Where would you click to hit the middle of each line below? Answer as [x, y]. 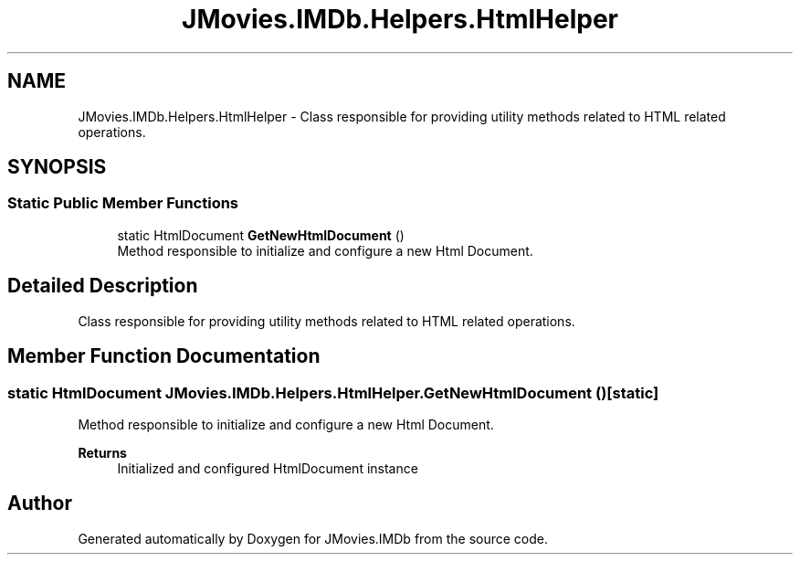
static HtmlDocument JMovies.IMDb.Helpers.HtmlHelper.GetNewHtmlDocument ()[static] [333, 392]
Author [40, 504]
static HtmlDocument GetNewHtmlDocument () [261, 235]
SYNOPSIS [57, 167]
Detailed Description [103, 286]
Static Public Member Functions [123, 203]
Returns [102, 452]
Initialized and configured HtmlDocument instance [268, 468]
